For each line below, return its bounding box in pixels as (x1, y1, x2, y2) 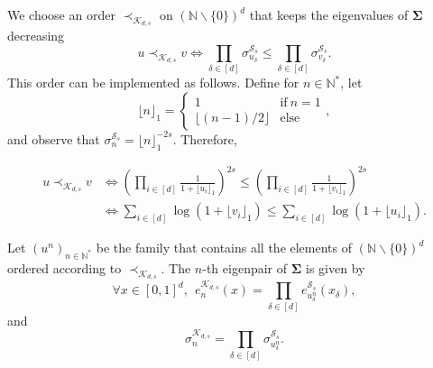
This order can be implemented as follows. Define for (7, 73, 299, 92)
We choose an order (7, 5, 115, 23)
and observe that (7, 129, 100, 148)
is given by (306, 258, 365, 277)
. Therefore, (172, 129, 237, 148)
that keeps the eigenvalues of (249, 5, 409, 23)
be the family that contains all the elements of (96, 238, 353, 257)
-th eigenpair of (202, 258, 288, 277)
